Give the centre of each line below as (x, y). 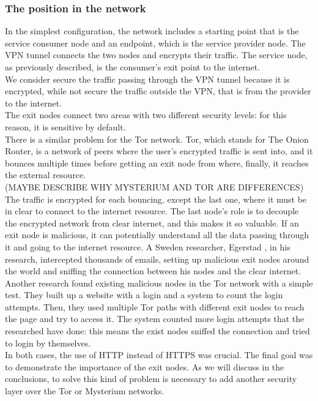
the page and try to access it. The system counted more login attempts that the (155, 319)
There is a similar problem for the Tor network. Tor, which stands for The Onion (157, 139)
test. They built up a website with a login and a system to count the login (144, 295)
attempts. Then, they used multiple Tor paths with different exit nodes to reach (155, 306)
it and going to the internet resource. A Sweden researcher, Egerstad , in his (148, 246)
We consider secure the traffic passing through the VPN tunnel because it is (147, 79)
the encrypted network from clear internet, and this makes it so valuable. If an (152, 223)
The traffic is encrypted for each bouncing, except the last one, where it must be (156, 199)
